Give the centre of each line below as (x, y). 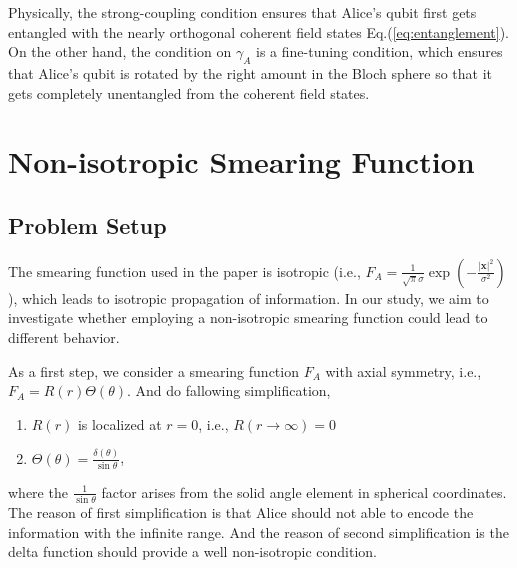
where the (38, 491)
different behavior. (64, 336)
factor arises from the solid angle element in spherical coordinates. (304, 491)
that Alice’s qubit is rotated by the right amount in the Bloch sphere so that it (250, 72)
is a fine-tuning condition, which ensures (379, 51)
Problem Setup (87, 224)
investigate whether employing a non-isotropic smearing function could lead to (248, 317)
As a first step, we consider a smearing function (153, 370)
